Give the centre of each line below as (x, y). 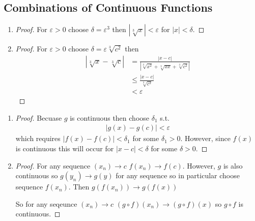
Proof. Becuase (39, 117)
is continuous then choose (110, 117)
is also (233, 165)
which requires (38, 138)
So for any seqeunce (46, 203)
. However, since (205, 138)
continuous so (37, 175)
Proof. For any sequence (53, 165)
